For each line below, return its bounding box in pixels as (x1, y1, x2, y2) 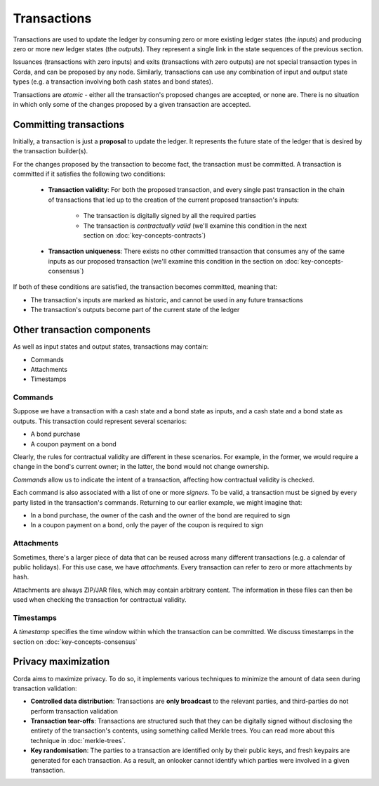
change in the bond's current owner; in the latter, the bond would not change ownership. (13, 463, 270, 471)
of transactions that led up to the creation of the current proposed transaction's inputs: (48, 195, 300, 204)
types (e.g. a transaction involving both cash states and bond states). (13, 77, 213, 86)
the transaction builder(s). (13, 147, 88, 155)
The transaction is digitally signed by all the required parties (83, 212, 256, 220)
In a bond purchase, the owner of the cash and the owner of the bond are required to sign (30, 511, 291, 520)
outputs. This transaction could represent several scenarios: (13, 417, 187, 425)
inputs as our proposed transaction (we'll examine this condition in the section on (48, 257, 284, 265)
